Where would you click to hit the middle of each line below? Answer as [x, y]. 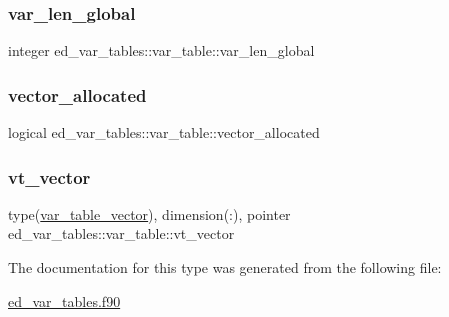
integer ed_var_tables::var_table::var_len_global [161, 50]
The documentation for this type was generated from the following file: [225, 267]
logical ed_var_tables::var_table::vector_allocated [164, 132]
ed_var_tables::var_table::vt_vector [121, 233]
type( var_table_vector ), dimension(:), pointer [149, 213]
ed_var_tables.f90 [64, 300]
